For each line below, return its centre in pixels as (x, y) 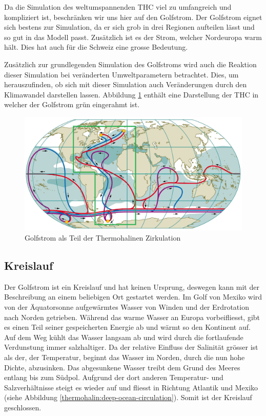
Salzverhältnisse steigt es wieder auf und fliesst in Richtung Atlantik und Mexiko (131, 387)
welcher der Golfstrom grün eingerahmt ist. (72, 104)
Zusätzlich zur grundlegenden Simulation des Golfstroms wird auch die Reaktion (130, 64)
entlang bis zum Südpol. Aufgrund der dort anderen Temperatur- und (114, 377)
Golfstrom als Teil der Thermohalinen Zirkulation (103, 238)
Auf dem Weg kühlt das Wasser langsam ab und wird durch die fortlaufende (124, 337)
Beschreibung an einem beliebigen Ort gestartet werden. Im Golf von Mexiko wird (133, 297)
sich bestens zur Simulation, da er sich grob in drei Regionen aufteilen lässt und (129, 27)
